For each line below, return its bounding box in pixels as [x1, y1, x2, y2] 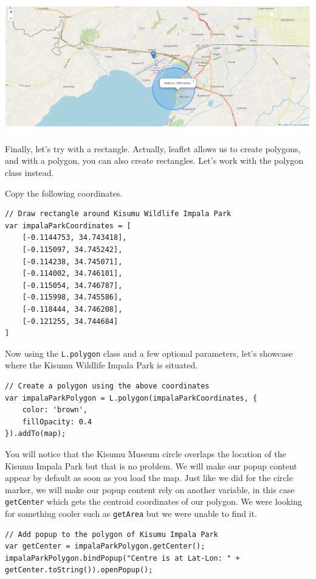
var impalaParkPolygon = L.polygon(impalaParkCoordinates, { [5, 393, 258, 402]
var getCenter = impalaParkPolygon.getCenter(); [5, 542, 205, 551]
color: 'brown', [22, 405, 88, 415]
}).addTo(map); [5, 429, 66, 438]
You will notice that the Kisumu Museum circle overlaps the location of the [5, 447, 286, 460]
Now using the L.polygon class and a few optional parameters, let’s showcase [5, 346, 293, 359]
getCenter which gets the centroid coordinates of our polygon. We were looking [5, 495, 303, 508]
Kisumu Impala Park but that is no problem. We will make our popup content [5, 459, 297, 472]
